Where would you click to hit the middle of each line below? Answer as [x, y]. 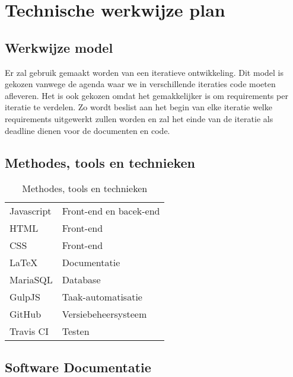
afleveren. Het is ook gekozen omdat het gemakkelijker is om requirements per [146, 95]
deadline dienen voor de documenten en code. [87, 130]
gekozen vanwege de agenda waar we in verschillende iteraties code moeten [140, 84]
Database [81, 280]
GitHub [26, 314]
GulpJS [25, 297]
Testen [76, 331]
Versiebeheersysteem [104, 314]
